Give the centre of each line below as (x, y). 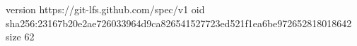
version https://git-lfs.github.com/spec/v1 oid (105, 9)
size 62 (20, 37)
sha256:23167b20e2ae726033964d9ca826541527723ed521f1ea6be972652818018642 (179, 23)
